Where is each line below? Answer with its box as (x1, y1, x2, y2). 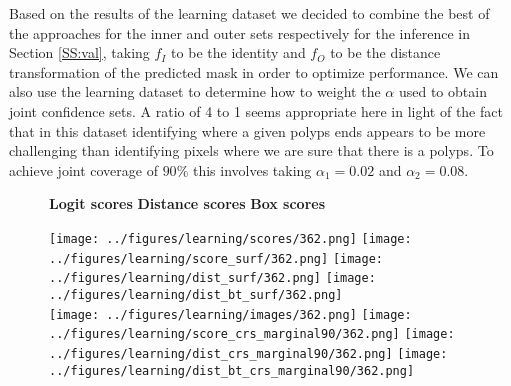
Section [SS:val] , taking (9, 42, 150, 63)
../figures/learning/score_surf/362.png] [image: (49, 251, 383, 266)
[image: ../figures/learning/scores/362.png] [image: (49, 231, 412, 246)
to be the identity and (171, 42, 306, 63)
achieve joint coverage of (9, 159, 158, 180)
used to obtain (398, 81, 487, 102)
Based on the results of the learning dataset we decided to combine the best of (9, 3, 490, 23)
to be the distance (330, 42, 441, 63)
